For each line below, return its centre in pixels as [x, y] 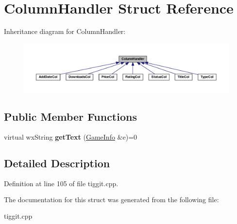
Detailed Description [57, 163]
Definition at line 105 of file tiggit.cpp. [61, 183]
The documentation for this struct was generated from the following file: [111, 200]
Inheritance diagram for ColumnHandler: [65, 31]
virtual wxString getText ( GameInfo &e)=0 [71, 137]
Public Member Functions [70, 117]
